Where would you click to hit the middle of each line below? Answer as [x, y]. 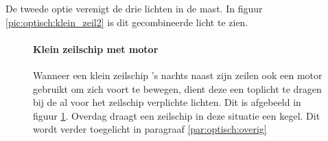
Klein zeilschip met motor [96, 48]
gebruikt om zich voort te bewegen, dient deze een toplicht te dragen [177, 88]
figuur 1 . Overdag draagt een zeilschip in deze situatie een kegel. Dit [177, 115]
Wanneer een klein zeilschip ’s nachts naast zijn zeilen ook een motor [178, 75]
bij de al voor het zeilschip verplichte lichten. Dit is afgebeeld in [167, 102]
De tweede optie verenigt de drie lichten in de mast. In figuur [134, 8]
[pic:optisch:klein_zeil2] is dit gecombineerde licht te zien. [127, 22]
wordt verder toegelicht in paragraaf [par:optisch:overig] [150, 129]
